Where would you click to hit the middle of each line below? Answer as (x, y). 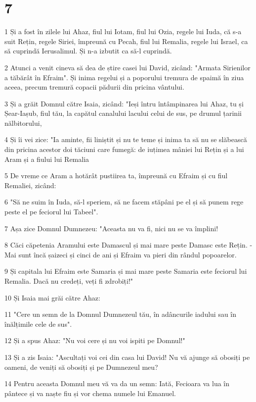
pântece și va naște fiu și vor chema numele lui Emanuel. (90, 393)
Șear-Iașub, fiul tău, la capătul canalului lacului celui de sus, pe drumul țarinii (123, 113)
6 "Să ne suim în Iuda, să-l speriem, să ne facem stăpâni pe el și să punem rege (124, 202)
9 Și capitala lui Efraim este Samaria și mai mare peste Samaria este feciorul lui (126, 271)
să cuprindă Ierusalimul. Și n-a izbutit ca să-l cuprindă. (88, 51)
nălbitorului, (23, 123)
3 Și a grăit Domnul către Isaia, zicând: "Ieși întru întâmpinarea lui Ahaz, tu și (124, 103)
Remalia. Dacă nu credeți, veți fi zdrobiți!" (69, 281)
